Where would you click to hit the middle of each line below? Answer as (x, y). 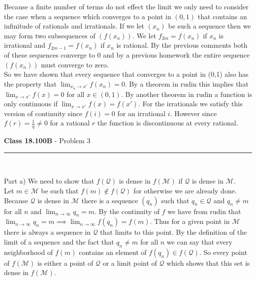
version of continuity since (43, 113)
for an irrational (142, 113)
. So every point (223, 252)
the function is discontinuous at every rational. (168, 123)
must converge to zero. (75, 64)
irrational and (25, 45)
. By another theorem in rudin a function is (186, 94)
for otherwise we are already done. (185, 190)
